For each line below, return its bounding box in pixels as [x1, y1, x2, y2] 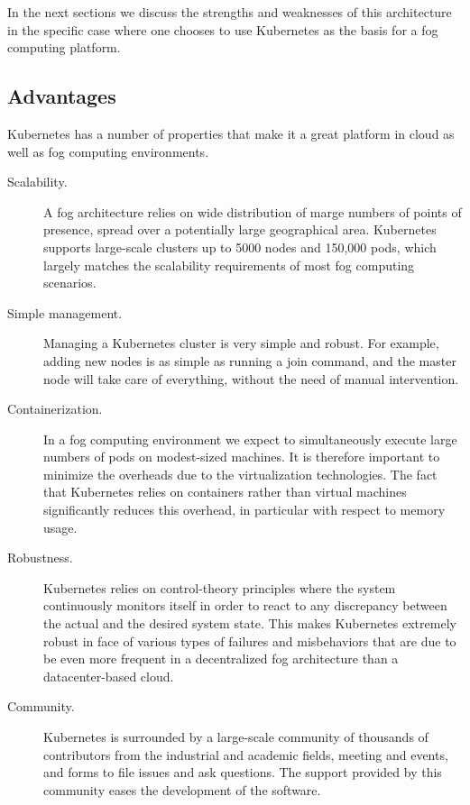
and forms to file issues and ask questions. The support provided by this [43, 763, 442, 782]
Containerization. [7, 399, 103, 418]
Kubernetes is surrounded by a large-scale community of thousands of [43, 727, 429, 746]
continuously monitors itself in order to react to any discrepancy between [43, 596, 447, 615]
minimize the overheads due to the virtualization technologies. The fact [43, 464, 438, 483]
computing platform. [7, 38, 121, 57]
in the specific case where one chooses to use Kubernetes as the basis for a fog [7, 20, 438, 39]
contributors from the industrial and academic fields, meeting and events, [43, 745, 448, 764]
